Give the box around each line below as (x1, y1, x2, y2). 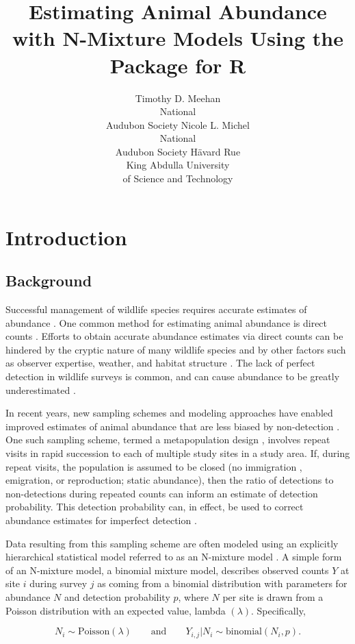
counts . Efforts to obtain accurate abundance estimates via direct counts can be (5, 329, 343, 343)
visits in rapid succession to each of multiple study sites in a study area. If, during (5, 445, 350, 460)
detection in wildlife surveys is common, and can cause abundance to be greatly (5, 369, 340, 384)
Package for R (109, 51, 246, 79)
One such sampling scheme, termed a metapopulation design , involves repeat (5, 432, 330, 447)
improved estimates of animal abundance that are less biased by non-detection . (5, 419, 340, 433)
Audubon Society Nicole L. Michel (106, 117, 250, 132)
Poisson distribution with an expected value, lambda (5, 603, 226, 617)
